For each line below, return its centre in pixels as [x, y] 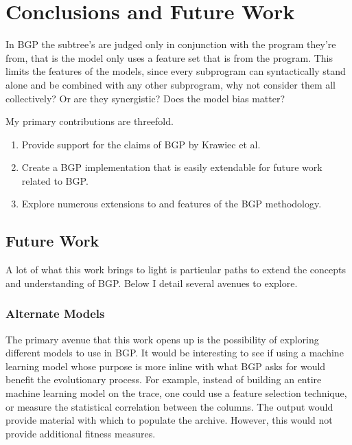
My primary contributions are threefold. [90, 121]
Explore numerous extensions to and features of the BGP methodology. [172, 204]
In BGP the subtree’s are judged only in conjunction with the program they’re [171, 44]
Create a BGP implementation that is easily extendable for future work [172, 167]
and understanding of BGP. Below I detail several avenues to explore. [152, 283]
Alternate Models [55, 313]
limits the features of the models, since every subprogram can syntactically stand [176, 71]
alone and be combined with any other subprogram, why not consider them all [171, 84]
